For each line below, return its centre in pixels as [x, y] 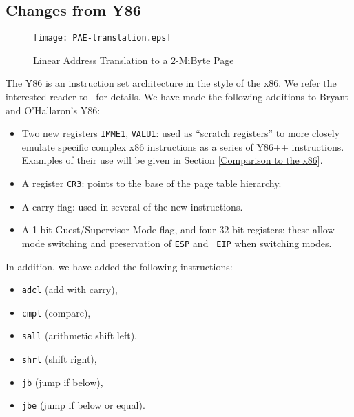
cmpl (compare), [56, 312]
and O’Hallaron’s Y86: [53, 110]
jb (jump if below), [62, 382]
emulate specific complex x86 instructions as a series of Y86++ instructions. [183, 146]
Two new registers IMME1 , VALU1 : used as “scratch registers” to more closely [181, 133]
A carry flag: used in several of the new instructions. [132, 206]
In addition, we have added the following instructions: [119, 266]
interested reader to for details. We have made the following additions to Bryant [177, 97]
